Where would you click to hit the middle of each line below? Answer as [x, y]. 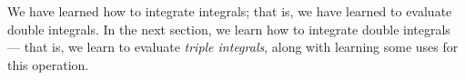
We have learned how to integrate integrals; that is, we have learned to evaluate [230, 11]
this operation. [48, 64]
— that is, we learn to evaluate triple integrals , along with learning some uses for [233, 47]
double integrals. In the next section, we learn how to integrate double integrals [229, 29]
